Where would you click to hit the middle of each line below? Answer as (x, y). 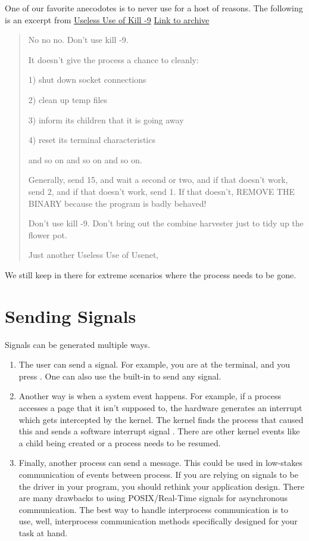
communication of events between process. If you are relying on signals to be (158, 474)
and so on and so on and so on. (85, 159)
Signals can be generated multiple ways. (78, 344)
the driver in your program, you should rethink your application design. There (162, 486)
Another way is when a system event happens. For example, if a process (150, 396)
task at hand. (43, 532)
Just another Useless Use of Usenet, (93, 255)
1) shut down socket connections (87, 80)
